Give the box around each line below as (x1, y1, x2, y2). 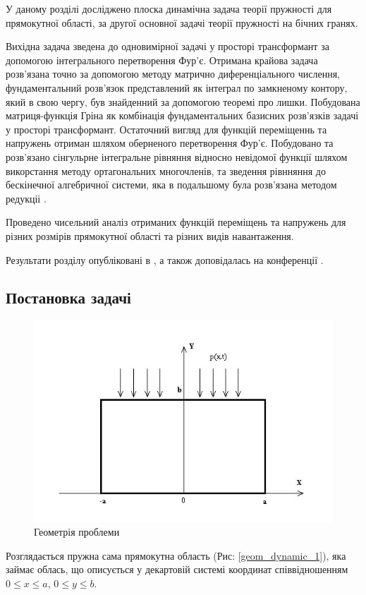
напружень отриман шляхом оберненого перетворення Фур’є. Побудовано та (6, 136, 334, 150)
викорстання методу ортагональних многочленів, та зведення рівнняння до (6, 163, 326, 178)
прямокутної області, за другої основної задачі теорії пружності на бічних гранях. (6, 15, 358, 30)
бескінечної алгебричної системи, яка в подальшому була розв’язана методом (6, 177, 337, 192)
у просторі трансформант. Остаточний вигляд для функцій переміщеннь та (6, 121, 327, 136)
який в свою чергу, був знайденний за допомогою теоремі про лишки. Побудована (6, 94, 360, 109)
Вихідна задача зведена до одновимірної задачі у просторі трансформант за (6, 39, 329, 54)
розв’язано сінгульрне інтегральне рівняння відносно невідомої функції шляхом (6, 149, 348, 164)
